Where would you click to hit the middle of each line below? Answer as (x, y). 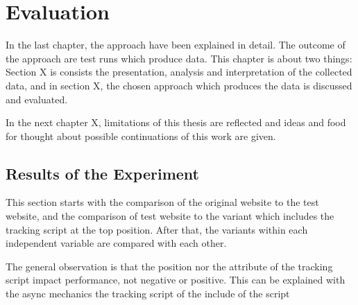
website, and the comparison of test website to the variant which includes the (170, 216)
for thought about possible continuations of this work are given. (141, 136)
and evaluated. (37, 99)
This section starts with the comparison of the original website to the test (162, 202)
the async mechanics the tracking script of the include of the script (148, 294)
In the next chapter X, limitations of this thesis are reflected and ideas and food (176, 122)
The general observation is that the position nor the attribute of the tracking (169, 266)
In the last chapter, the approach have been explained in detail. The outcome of (176, 45)
